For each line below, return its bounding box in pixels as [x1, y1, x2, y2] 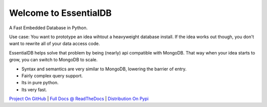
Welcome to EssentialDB [9, 7, 112, 18]
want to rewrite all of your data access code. [9, 41, 100, 47]
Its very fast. [21, 87, 47, 93]
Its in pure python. [21, 80, 59, 86]
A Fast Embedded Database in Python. [9, 25, 88, 31]
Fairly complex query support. [21, 72, 83, 79]
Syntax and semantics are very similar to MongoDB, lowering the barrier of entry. [21, 66, 187, 72]
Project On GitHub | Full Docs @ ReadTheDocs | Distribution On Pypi [9, 96, 149, 102]
